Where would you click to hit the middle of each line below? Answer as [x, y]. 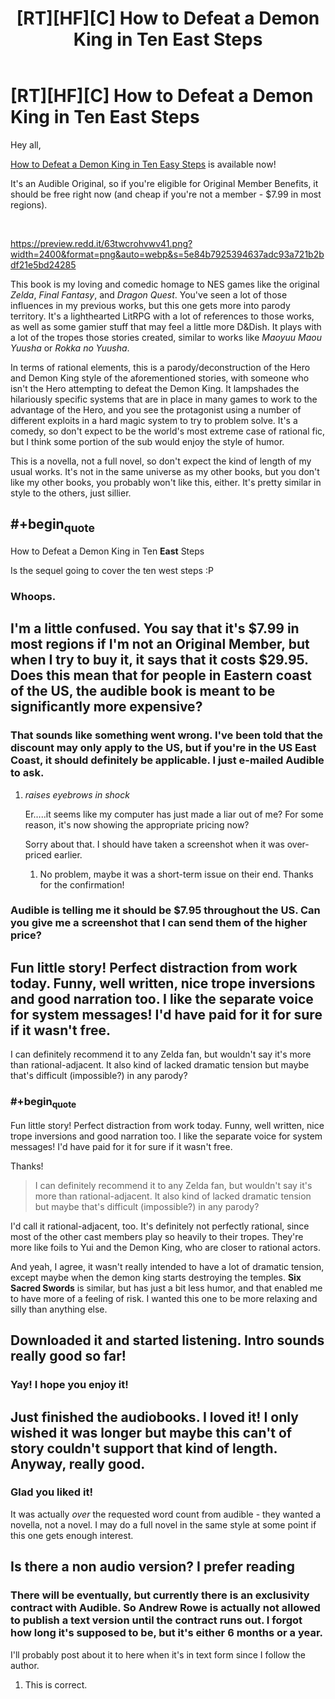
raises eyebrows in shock [77, 794]
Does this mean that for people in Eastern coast [161, 675]
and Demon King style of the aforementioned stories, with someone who [160, 378]
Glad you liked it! [51, 1492]
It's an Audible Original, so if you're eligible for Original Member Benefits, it [164, 183]
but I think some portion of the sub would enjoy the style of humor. [147, 441]
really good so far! [68, 1356]
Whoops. [33, 596]
